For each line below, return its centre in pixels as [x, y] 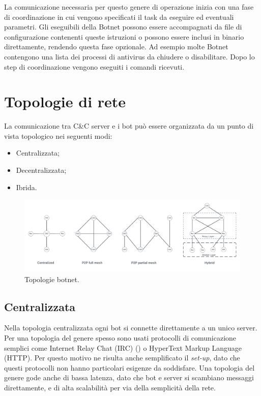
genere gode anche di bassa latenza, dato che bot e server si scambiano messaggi [129, 377]
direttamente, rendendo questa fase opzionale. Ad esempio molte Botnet [116, 47]
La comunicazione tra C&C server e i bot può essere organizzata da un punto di [129, 126]
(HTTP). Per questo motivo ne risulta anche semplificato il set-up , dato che [122, 358]
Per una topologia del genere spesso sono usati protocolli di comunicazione [120, 338]
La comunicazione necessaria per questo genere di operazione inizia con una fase [129, 7]
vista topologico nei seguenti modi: [58, 135]
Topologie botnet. [52, 279]
